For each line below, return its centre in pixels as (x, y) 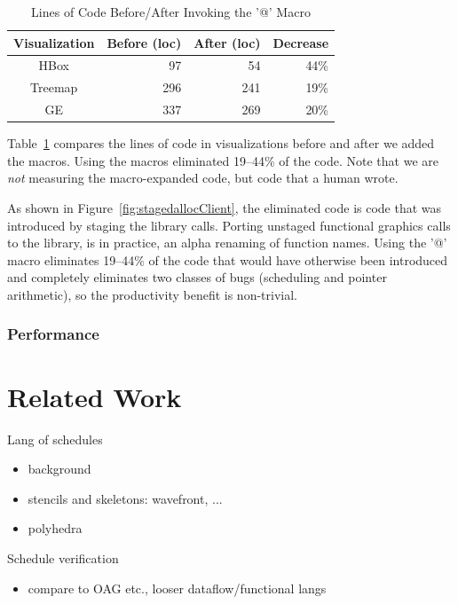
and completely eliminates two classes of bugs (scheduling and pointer (197, 277)
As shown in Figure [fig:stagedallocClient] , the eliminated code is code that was (225, 208)
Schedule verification (63, 557)
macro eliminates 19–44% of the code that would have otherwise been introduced (228, 259)
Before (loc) (144, 42)
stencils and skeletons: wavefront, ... (125, 498)
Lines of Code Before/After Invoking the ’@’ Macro (171, 12)
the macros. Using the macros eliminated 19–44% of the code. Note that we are (223, 160)
